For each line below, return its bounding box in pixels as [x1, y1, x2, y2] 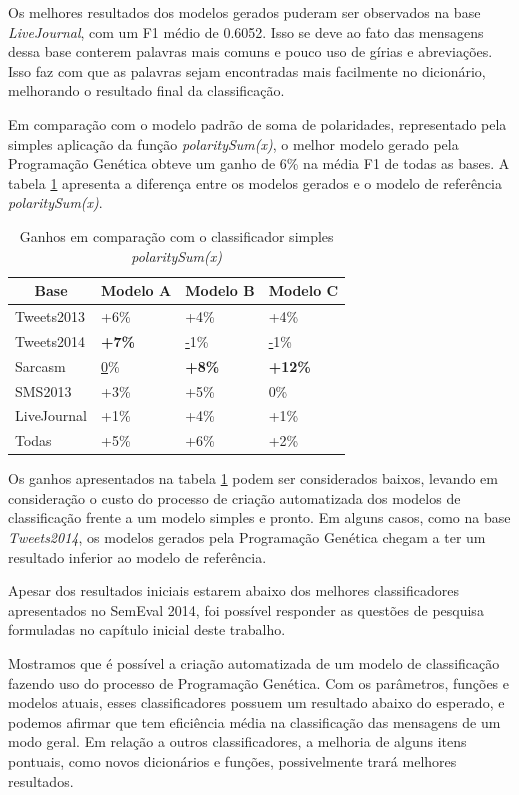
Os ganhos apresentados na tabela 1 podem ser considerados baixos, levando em [8, 468, 498, 489]
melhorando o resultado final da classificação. [8, 80, 285, 101]
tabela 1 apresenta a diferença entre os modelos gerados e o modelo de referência [8, 172, 502, 193]
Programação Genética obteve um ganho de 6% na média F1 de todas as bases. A [8, 153, 510, 174]
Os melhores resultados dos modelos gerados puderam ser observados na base [8, 2, 481, 22]
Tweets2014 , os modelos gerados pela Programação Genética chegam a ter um [8, 527, 486, 548]
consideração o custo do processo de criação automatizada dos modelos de [8, 487, 461, 508]
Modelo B [185, 280, 255, 301]
